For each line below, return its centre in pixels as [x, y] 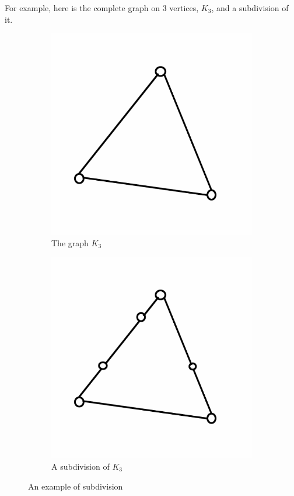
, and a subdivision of [250, 8]
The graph [70, 242]
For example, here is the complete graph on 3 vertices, [102, 8]
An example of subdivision [76, 486]
